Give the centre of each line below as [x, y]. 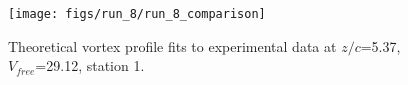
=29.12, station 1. [90, 65]
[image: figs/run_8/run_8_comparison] [137, 14]
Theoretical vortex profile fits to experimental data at [172, 45]
